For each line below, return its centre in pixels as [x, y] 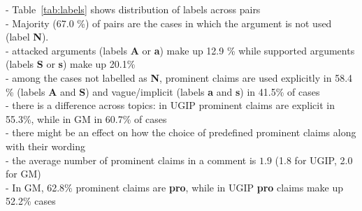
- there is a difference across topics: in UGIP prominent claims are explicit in [170, 105]
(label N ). [27, 37]
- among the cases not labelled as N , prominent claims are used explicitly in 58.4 [179, 77]
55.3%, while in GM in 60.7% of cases [86, 118]
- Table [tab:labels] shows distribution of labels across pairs [133, 9]
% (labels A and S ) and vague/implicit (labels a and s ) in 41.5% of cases [163, 91]
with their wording [46, 146]
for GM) [23, 174]
